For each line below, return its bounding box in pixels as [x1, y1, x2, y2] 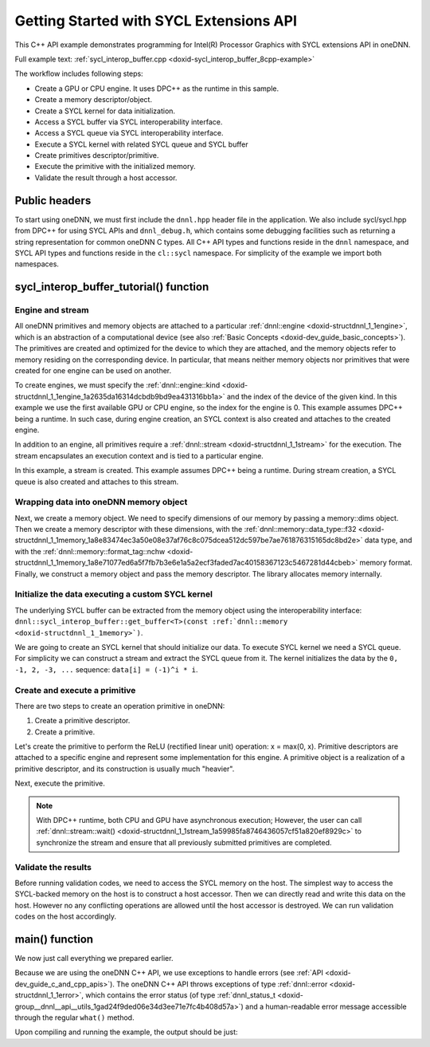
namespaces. [14, 259, 60, 269]
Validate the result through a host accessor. [34, 172, 178, 183]
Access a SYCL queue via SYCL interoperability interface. [34, 128, 224, 138]
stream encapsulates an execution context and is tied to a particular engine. [14, 451, 264, 460]
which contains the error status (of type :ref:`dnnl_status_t [84, 990, 276, 1000]
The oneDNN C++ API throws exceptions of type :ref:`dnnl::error [116, 979, 328, 989]
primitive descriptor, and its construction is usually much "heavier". [14, 764, 235, 773]
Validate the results [14, 861, 92, 872]
